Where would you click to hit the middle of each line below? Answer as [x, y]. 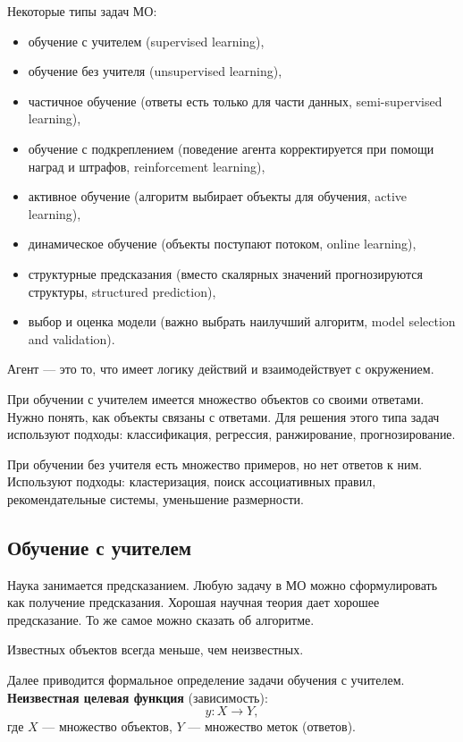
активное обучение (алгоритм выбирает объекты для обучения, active [218, 196]
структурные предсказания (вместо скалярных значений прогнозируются [225, 273]
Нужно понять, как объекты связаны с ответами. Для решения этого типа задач [223, 416]
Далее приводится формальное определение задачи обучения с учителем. [206, 680]
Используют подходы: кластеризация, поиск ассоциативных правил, [192, 481]
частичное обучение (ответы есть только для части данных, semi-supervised [235, 101]
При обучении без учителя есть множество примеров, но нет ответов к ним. [215, 464]
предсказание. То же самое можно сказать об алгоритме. [161, 619]
